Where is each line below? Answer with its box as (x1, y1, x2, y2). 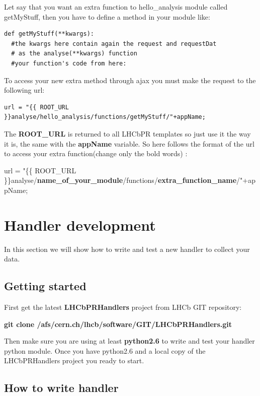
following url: (4, 85, 45, 95)
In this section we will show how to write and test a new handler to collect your (4, 243, 250, 254)
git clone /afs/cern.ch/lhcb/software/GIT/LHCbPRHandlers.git (4, 318, 232, 329)
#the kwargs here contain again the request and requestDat (11, 40, 217, 47)
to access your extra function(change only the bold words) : (4, 148, 188, 159)
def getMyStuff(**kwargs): (4, 30, 94, 38)
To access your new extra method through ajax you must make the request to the (4, 75, 256, 85)
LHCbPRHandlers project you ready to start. (4, 355, 144, 366)
